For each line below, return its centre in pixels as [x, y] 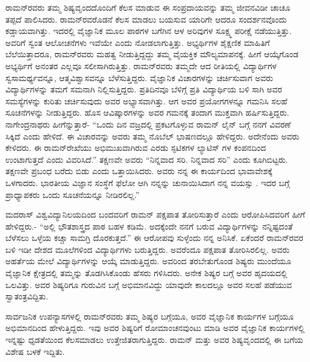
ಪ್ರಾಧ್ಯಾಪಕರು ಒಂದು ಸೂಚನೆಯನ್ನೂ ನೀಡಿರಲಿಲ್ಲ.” [73, 194]
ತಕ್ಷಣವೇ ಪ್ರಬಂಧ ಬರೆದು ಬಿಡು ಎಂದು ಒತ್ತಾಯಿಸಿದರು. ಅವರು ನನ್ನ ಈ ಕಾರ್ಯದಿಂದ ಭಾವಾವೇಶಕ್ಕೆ [139, 171]
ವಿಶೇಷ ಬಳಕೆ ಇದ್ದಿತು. [35, 351]
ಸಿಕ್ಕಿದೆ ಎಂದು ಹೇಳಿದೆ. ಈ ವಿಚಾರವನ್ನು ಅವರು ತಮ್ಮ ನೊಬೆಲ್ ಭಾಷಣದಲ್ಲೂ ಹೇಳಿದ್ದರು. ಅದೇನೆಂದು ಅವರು [152, 136]
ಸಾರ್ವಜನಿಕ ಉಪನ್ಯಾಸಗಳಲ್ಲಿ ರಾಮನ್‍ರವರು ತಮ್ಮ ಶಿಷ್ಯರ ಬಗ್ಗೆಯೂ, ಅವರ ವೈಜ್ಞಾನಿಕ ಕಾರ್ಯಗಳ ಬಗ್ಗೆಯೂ [150, 316]
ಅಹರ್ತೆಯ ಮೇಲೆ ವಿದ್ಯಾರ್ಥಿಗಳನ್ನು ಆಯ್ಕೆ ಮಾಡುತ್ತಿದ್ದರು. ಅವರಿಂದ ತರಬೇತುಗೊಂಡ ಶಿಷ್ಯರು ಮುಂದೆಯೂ [148, 261]
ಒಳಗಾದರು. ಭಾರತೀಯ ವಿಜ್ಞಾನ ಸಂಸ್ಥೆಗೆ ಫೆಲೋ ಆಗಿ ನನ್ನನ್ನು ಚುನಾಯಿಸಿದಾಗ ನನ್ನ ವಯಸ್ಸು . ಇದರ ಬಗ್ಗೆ [148, 182]
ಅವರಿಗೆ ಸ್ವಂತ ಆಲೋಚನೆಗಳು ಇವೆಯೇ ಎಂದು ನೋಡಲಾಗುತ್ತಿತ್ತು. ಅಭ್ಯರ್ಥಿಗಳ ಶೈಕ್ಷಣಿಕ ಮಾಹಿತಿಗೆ [138, 42]
